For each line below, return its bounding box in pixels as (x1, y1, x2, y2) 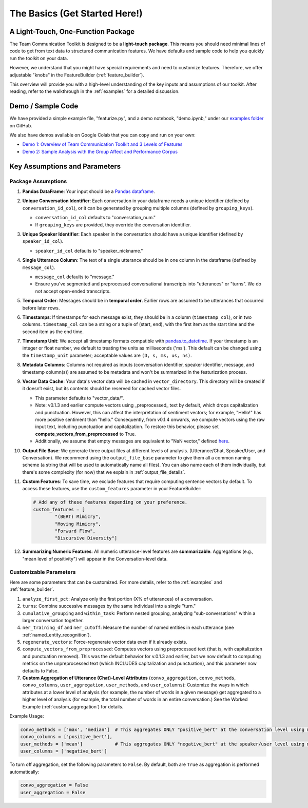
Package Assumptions (9, 178, 67, 185)
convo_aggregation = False (20, 782, 88, 788)
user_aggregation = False (20, 790, 86, 795)
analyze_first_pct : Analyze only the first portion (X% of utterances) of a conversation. (22, 595, 213, 602)
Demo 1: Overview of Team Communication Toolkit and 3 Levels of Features (22, 141, 183, 147)
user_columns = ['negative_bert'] (20, 748, 107, 754)
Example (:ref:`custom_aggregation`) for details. (22, 703, 124, 709)
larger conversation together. (22, 617, 84, 623)
